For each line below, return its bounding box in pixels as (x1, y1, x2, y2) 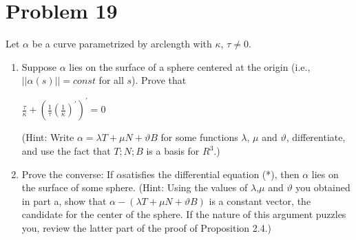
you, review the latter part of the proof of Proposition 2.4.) (21, 220, 271, 234)
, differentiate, (286, 130, 346, 144)
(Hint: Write (21, 130, 74, 144)
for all (98, 73, 124, 87)
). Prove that (132, 73, 187, 87)
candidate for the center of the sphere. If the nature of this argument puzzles (21, 207, 346, 221)
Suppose (21, 59, 57, 74)
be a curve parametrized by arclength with (32, 36, 212, 51)
